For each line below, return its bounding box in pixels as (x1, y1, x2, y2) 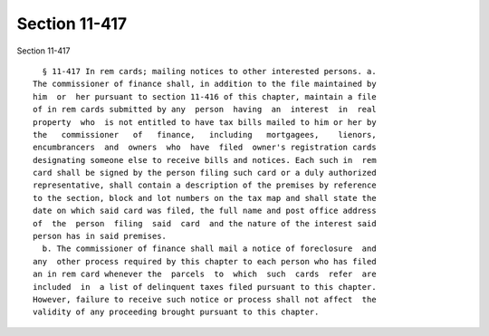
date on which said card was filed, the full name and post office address (33, 206, 377, 216)
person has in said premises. (33, 231, 168, 242)
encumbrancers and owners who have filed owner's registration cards (33, 142, 377, 153)
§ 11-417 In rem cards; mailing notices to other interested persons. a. (42, 66, 377, 76)
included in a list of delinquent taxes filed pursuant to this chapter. (33, 282, 377, 292)
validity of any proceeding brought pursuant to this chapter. (33, 307, 320, 317)
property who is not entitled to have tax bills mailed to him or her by (33, 117, 377, 127)
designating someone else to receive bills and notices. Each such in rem (33, 155, 377, 165)
